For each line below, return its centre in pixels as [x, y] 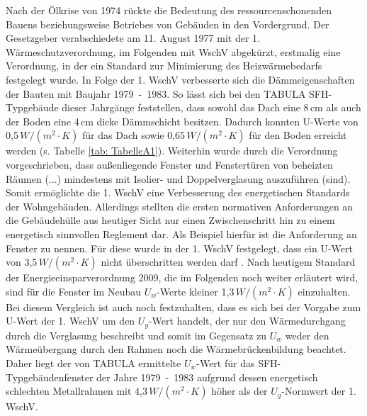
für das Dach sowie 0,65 [134, 135]
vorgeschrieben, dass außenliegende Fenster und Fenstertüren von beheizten [169, 164]
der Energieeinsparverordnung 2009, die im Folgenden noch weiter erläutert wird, [182, 277]
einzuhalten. [324, 291]
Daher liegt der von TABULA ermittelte [94, 362]
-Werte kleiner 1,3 [196, 291]
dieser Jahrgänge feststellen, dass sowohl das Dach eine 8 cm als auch [211, 107]
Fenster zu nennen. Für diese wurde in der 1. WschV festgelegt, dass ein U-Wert [179, 248]
